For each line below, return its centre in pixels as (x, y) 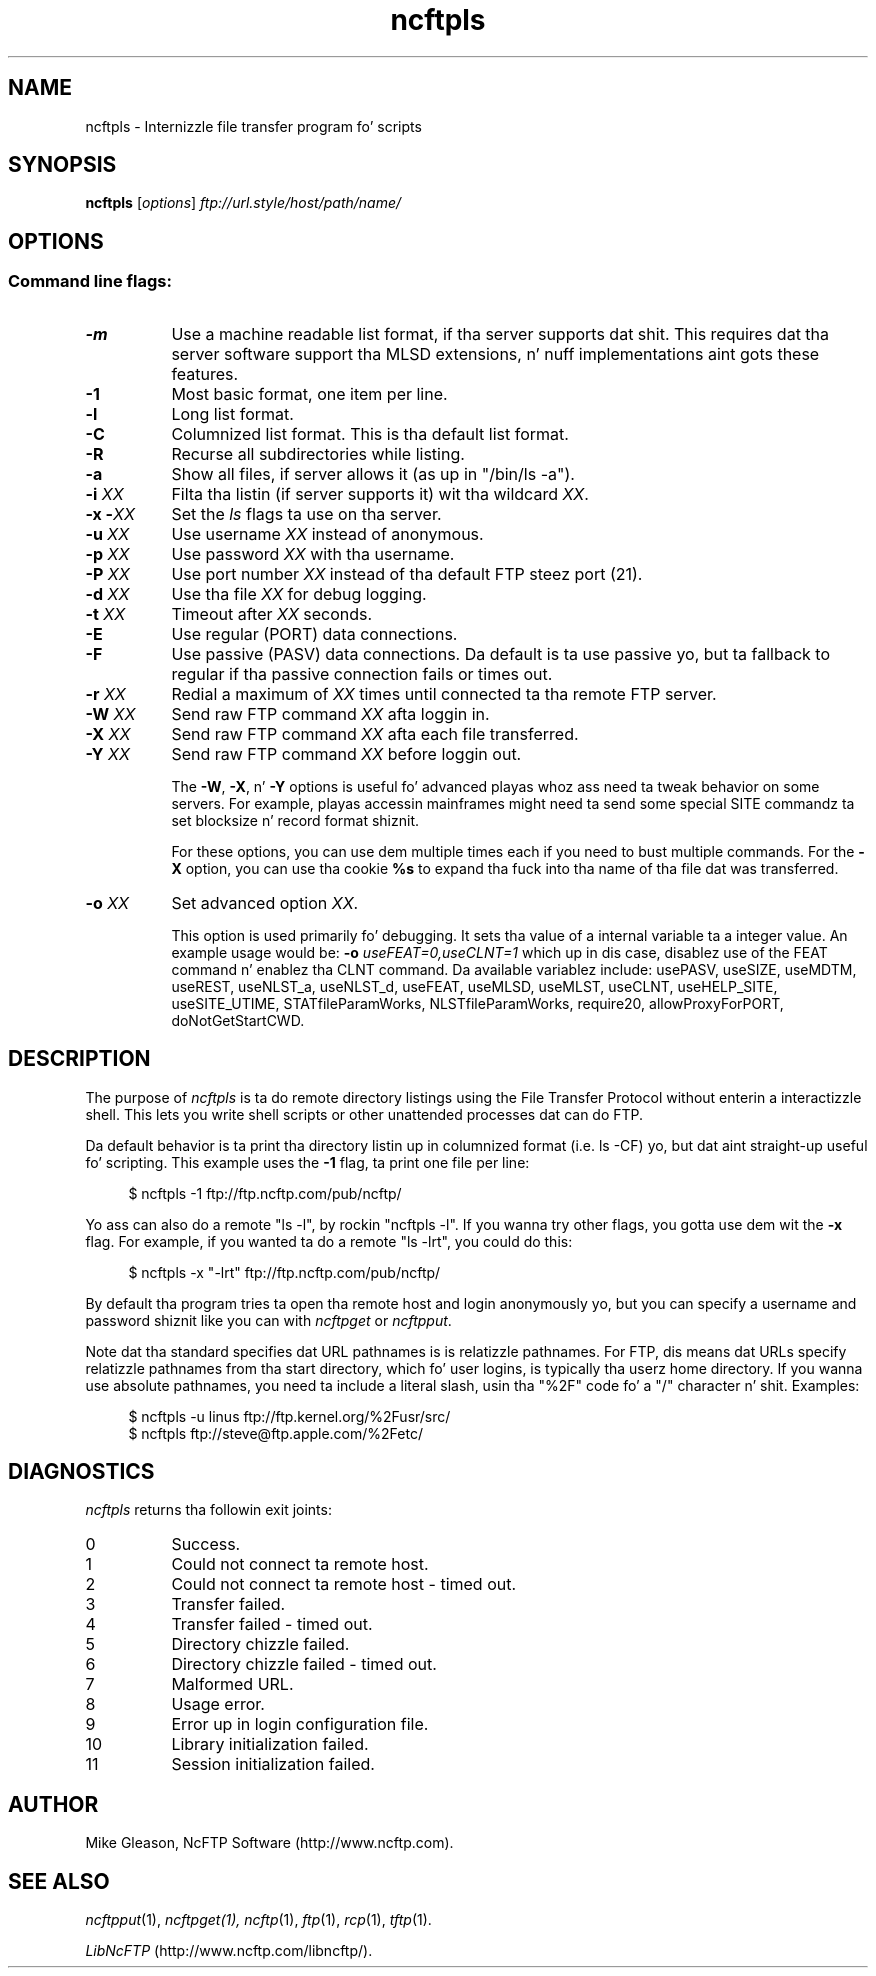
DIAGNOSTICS (81, 1471)
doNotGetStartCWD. (238, 1020)
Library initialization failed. (270, 1744)
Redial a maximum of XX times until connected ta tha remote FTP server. (444, 693)
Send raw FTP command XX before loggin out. (346, 753)
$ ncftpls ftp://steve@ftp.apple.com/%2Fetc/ (275, 1433)
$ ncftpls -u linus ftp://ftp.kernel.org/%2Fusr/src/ (289, 1416)
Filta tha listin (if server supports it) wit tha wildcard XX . (380, 493)
